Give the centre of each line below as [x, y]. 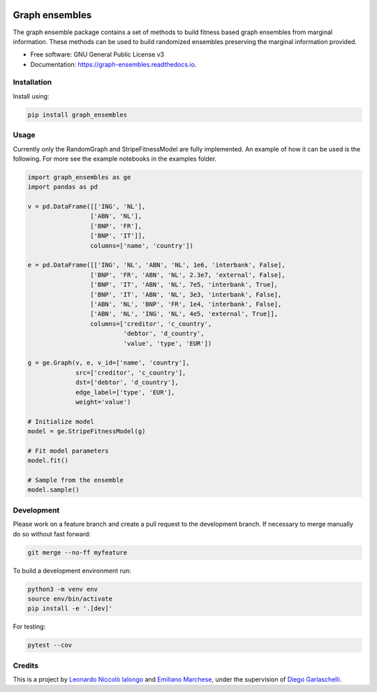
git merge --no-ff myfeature [77, 552]
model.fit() [48, 461]
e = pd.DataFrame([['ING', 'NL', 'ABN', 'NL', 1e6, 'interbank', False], [156, 265]
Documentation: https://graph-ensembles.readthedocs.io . [113, 64]
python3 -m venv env [62, 589]
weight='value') [103, 402]
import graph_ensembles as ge [79, 177]
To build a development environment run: [72, 570]
